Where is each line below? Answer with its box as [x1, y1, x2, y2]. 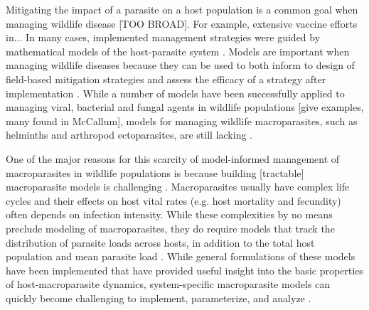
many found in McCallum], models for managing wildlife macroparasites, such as [6, 113, 358, 128]
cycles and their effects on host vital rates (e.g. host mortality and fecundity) [6, 193, 341, 208]
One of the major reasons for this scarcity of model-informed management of [6, 151, 340, 166]
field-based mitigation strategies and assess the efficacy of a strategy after [6, 71, 326, 86]
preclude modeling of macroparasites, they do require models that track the [6, 220, 335, 235]
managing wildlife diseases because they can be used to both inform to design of [6, 58, 355, 73]
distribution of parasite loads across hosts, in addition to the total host [6, 235, 315, 250]
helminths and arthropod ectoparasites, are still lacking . [6, 127, 253, 142]
